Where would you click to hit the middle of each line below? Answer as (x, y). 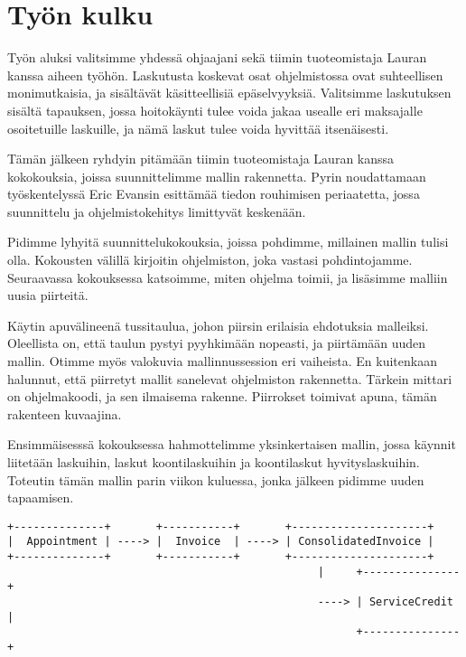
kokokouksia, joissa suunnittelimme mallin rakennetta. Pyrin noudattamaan (217, 176)
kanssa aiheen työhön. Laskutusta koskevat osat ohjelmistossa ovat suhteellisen (225, 75)
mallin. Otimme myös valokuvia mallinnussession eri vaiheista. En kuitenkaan (222, 361)
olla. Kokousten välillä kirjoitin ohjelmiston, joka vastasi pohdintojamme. (210, 260)
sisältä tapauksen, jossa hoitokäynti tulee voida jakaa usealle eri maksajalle (215, 110)
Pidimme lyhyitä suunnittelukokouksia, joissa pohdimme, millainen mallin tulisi (228, 242)
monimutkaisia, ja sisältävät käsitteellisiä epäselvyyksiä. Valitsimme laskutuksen (229, 93)
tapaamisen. (41, 497)
